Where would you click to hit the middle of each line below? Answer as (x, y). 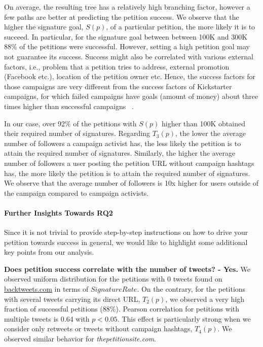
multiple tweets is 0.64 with (47, 318)
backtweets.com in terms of (46, 289)
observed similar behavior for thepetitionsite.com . (80, 339)
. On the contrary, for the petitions (191, 289)
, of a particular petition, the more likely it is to (181, 27)
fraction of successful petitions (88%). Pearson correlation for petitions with (122, 309)
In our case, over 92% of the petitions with (70, 123)
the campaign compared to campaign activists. (77, 193)
